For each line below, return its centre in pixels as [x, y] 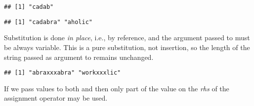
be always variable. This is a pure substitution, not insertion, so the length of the [127, 47]
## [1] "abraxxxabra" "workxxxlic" [63, 73]
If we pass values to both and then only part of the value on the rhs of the [117, 88]
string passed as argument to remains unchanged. [79, 57]
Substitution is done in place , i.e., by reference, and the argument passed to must [127, 38]
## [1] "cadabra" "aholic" [48, 22]
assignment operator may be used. [56, 98]
